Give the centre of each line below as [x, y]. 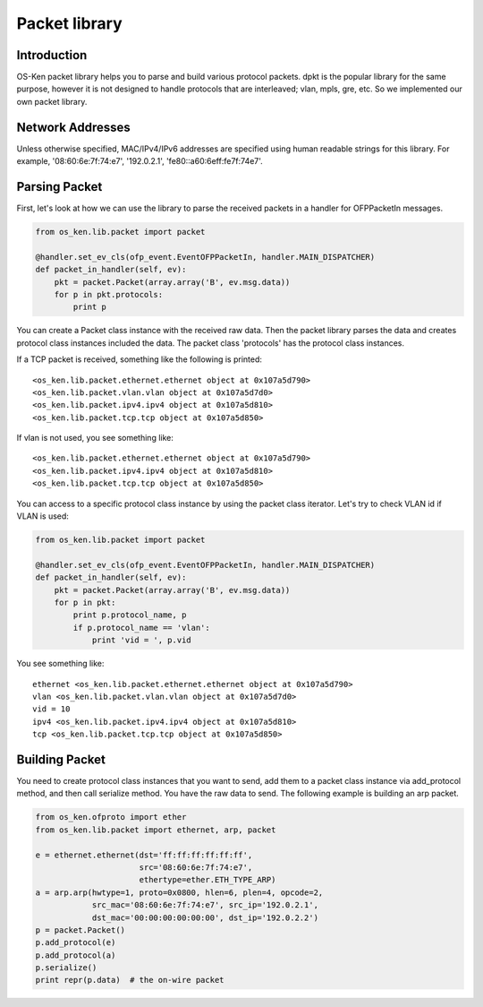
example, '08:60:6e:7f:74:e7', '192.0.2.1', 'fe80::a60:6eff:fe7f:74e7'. [140, 161]
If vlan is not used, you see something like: [95, 438]
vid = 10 [51, 709]
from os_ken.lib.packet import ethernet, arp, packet [156, 830]
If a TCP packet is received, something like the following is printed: [140, 359]
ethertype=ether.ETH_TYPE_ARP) [208, 880]
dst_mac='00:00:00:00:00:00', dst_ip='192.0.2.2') [205, 917]
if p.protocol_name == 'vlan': [141, 628]
